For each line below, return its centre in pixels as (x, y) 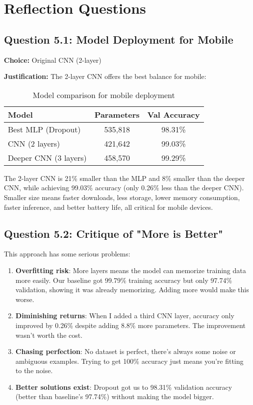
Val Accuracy (174, 114)
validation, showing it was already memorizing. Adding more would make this (132, 290)
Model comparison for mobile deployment (104, 95)
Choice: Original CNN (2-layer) (53, 60)
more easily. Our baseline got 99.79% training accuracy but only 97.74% (124, 280)
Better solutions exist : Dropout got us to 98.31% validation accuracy (124, 387)
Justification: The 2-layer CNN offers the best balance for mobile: (105, 76)
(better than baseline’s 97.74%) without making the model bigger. (115, 396)
